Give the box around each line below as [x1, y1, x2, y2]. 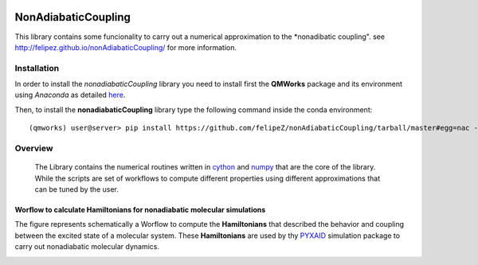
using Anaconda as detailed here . [14, 90, 126, 99]
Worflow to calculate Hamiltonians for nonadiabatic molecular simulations [14, 205, 266, 214]
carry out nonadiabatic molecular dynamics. [14, 242, 159, 251]
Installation [14, 62, 60, 73]
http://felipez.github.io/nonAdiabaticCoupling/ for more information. [14, 42, 237, 52]
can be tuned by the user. [34, 184, 119, 194]
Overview [14, 142, 53, 154]
